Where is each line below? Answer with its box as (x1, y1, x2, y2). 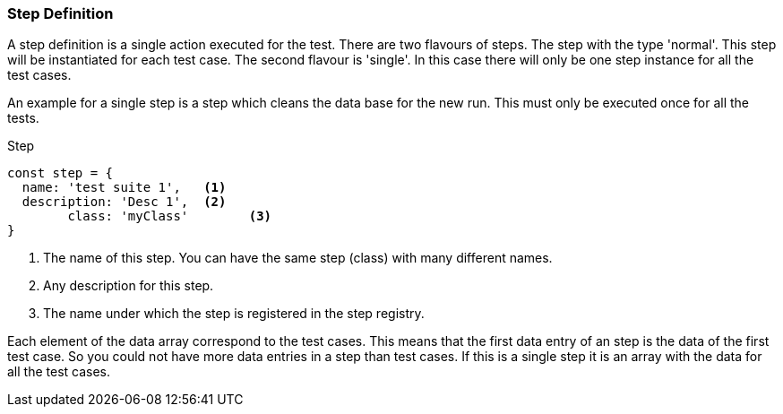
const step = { (7, 166, 114, 181)
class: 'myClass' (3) (67, 209, 272, 224)
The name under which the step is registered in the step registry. (43, 306, 425, 322)
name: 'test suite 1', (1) (22, 180, 227, 195)
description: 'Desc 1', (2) (22, 194, 227, 210)
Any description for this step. (43, 278, 214, 294)
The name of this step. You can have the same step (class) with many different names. (43, 250, 553, 266)
